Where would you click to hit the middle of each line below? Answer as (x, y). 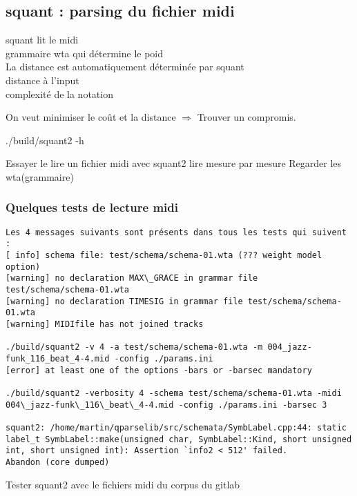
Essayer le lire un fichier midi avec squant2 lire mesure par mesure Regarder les (174, 163)
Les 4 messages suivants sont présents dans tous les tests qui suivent (176, 232)
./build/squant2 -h (45, 140)
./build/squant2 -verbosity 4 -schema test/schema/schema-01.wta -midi (174, 393)
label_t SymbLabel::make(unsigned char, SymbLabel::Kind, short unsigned (179, 439)
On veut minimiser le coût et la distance (91, 117)
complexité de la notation (59, 93)
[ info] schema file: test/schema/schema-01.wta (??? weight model (164, 256)
